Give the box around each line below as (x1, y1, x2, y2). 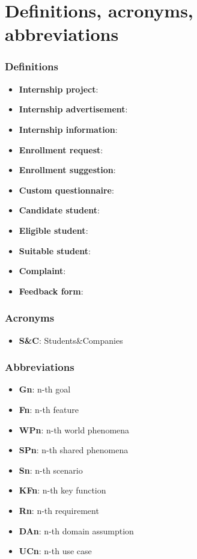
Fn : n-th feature (19, 403, 79, 415)
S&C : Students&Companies (19, 334, 123, 346)
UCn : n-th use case (19, 545, 92, 557)
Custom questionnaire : (19, 183, 114, 196)
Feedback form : (19, 284, 83, 297)
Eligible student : (19, 224, 88, 236)
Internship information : (19, 123, 118, 135)
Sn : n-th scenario (19, 463, 83, 476)
